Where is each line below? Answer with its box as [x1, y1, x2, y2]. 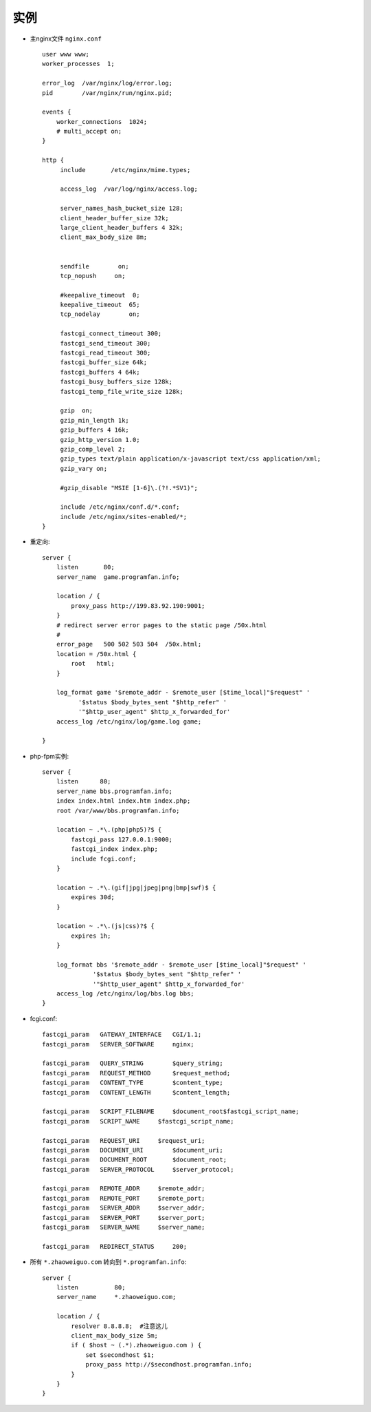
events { [42, 108, 71, 116]
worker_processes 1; [42, 60, 115, 68]
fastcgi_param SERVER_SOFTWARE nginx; [42, 1040, 195, 1048]
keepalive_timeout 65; [60, 301, 140, 309]
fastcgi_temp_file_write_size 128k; [60, 388, 183, 395]
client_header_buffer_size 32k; [60, 214, 170, 222]
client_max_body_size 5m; [71, 1331, 158, 1339]
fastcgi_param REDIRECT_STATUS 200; [42, 1243, 188, 1250]
